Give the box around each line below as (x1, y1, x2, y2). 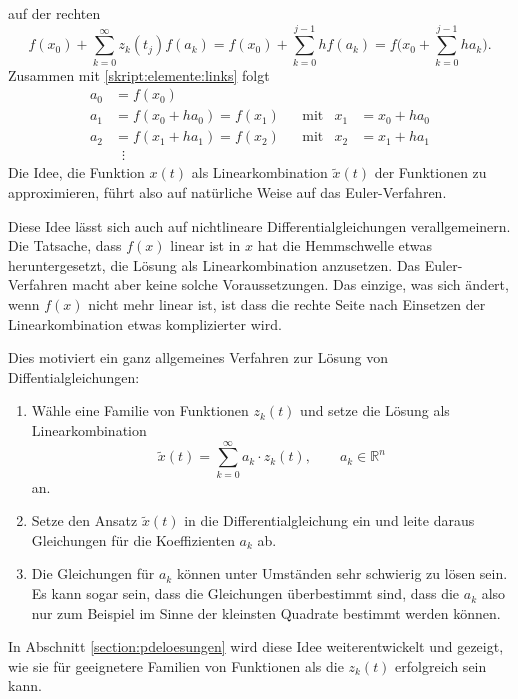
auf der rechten (8, 3, 101, 23)
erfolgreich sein (395, 655, 487, 676)
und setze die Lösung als (300, 400, 450, 421)
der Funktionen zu (374, 162, 487, 183)
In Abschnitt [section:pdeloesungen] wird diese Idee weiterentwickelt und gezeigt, (8, 636, 504, 657)
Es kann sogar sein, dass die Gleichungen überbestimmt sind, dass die (31, 583, 460, 604)
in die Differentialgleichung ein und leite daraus (184, 510, 475, 531)
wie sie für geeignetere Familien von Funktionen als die (8, 655, 344, 676)
